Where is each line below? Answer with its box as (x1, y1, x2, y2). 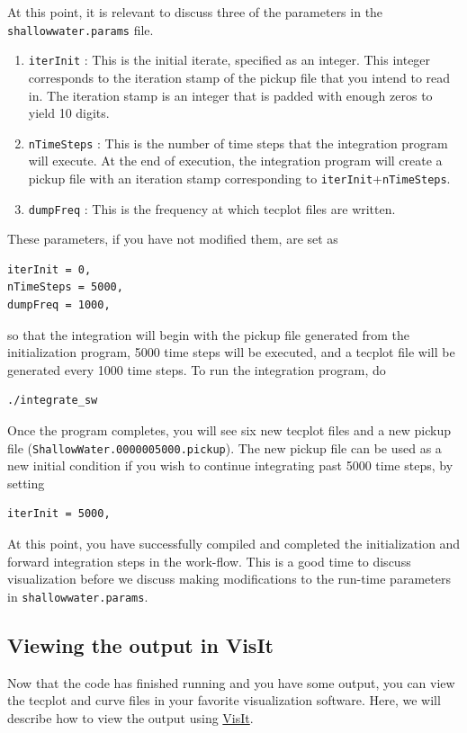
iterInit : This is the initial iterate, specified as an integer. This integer (28, 50, 431, 69)
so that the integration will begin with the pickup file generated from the (7, 325, 410, 344)
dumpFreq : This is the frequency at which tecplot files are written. (28, 199, 396, 218)
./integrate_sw (7, 394, 98, 407)
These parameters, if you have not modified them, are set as (7, 229, 338, 248)
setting (7, 473, 45, 492)
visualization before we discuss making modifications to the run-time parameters (7, 569, 451, 588)
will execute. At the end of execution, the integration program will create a (28, 151, 443, 170)
